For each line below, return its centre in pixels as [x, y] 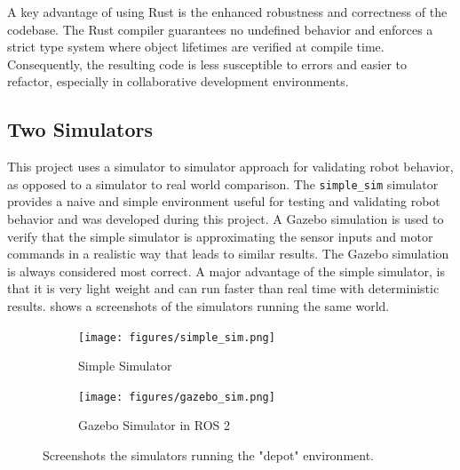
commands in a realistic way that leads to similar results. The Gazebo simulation [228, 254]
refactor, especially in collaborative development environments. [178, 81]
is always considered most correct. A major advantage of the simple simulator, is [226, 271]
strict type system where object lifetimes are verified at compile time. [196, 47]
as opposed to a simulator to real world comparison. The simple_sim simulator [223, 183]
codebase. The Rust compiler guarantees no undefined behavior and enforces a [220, 29]
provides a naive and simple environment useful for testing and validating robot [224, 201]
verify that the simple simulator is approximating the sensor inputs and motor [220, 236]
